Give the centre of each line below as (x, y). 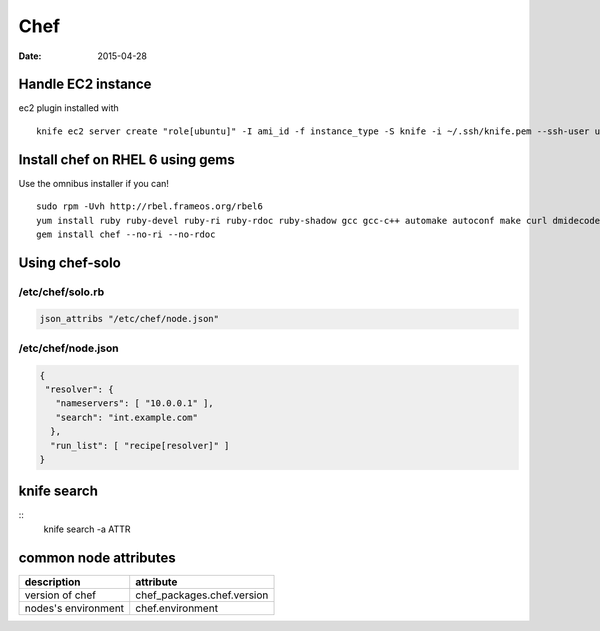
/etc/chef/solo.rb (61, 292)
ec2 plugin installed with (68, 108)
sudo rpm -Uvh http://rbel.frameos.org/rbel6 (150, 206)
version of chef (60, 595)
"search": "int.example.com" (127, 417)
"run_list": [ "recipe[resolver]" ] (140, 445)
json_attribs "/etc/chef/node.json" (129, 319)
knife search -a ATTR (87, 529)
